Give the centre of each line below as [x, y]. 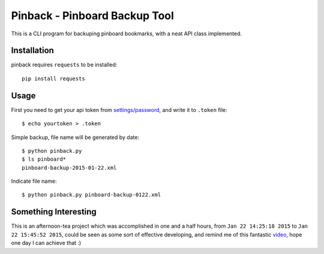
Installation [32, 51]
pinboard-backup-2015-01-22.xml [69, 167]
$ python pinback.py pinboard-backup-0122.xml [91, 195]
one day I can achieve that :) [46, 243]
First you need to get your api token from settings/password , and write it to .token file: [119, 110]
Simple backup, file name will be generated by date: [75, 137]
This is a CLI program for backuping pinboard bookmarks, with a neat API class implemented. [127, 34]
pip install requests [53, 78]
